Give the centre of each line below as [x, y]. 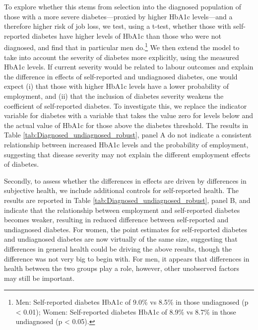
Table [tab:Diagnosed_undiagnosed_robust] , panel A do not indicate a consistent [128, 135]
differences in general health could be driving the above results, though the [118, 248]
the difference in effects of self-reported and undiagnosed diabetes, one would [121, 76]
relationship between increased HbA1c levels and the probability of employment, [126, 144]
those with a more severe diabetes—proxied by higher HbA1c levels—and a [118, 16]
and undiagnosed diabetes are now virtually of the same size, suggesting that [121, 239]
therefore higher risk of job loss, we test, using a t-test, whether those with [118, 26]
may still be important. [39, 278]
